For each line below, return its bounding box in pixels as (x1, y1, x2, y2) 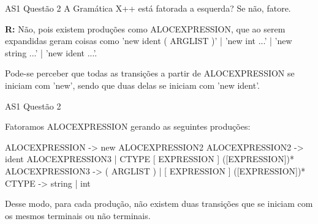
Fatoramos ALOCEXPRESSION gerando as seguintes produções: (5, 120, 251, 133)
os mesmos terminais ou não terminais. (5, 209, 151, 222)
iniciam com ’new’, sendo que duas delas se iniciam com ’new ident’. (5, 78, 260, 91)
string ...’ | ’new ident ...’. (5, 46, 97, 59)
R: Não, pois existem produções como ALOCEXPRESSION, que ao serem (5, 22, 286, 35)
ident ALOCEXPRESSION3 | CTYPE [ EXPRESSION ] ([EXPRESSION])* (5, 152, 295, 165)
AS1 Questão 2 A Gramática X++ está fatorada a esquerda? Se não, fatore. (5, 2, 291, 14)
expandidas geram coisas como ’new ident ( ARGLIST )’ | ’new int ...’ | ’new (5, 34, 292, 47)
